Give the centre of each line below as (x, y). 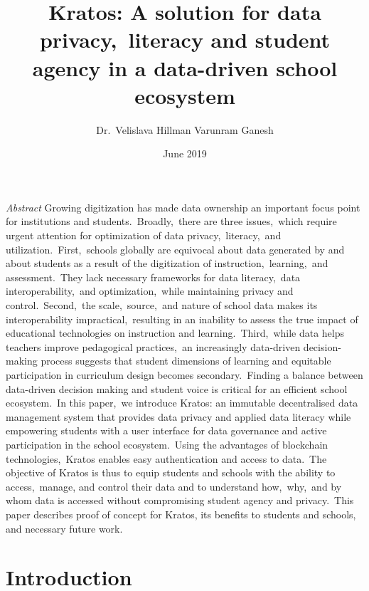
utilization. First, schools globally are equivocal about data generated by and (175, 249)
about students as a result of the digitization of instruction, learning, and (167, 263)
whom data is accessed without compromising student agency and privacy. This (180, 500)
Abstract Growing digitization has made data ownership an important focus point (183, 207)
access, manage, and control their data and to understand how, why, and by (174, 486)
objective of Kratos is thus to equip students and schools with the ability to (171, 472)
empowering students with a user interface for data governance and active (166, 430)
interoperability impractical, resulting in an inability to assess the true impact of (182, 319)
